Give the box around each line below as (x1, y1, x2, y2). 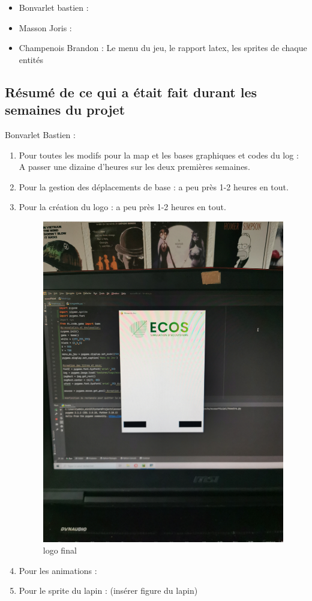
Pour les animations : (19, 564, 97, 576)
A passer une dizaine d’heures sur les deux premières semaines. (19, 160, 250, 173)
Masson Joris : (19, 21, 72, 34)
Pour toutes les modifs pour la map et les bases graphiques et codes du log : (19, 148, 299, 161)
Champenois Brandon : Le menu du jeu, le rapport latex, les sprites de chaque (19, 41, 307, 54)
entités (19, 53, 43, 65)
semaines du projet (5, 100, 125, 119)
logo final (43, 544, 77, 557)
